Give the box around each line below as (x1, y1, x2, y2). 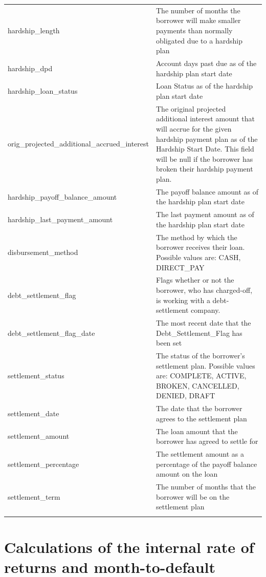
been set (156, 337, 182, 348)
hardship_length (8, 25, 60, 35)
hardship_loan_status (8, 86, 78, 96)
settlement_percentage (8, 458, 79, 469)
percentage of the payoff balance (156, 458, 257, 469)
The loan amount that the (156, 425, 238, 436)
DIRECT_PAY (156, 262, 205, 272)
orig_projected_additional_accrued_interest (8, 138, 149, 149)
